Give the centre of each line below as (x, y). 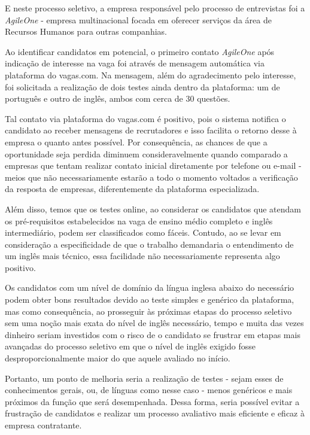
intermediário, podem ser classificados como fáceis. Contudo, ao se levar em (143, 232)
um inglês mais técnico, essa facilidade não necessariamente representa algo (142, 256)
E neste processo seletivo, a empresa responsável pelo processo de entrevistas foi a (155, 8)
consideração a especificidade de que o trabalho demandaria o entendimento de (149, 244)
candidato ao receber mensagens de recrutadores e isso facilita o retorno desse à (151, 130)
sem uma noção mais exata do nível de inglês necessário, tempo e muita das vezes (154, 323)
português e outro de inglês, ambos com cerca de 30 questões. (118, 98)
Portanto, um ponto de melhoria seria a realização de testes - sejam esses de (144, 378)
